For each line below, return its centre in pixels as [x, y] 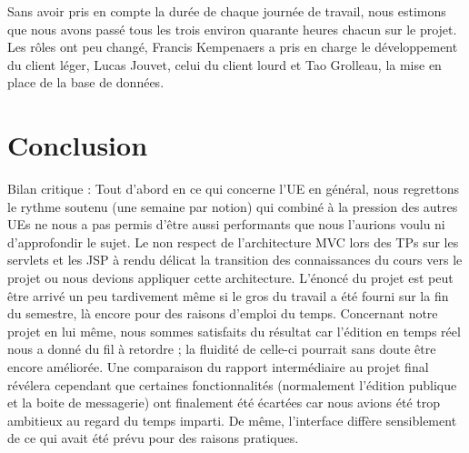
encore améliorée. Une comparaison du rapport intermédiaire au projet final [218, 367]
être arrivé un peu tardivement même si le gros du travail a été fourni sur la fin [228, 295]
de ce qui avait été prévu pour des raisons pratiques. [153, 438]
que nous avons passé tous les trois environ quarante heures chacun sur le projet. [232, 29]
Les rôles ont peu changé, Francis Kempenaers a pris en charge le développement [233, 47]
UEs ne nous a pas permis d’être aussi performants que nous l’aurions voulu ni [226, 224]
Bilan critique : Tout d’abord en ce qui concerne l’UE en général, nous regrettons [234, 189]
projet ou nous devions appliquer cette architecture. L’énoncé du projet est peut [230, 278]
